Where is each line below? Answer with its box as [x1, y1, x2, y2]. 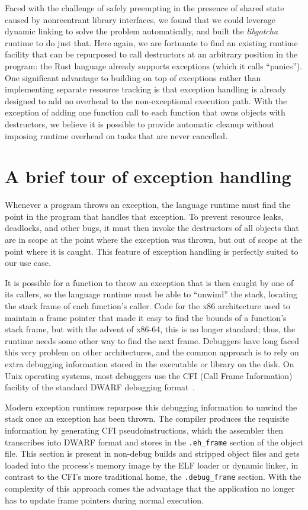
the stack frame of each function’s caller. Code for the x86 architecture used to [5, 300, 290, 312]
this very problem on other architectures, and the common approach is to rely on [5, 346, 299, 358]
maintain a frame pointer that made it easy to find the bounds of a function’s [5, 311, 287, 323]
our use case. [5, 256, 51, 269]
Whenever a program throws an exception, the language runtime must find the [5, 198, 291, 211]
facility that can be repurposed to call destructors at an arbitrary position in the [5, 48, 298, 60]
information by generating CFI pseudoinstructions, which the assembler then [5, 424, 284, 436]
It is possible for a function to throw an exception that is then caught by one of [5, 276, 294, 288]
